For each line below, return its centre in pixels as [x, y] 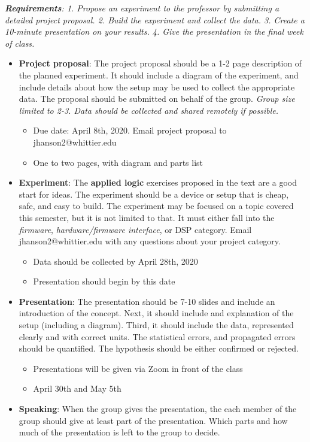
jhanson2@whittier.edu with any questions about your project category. [150, 241]
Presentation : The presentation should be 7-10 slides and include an [147, 301]
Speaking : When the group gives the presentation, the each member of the [158, 409]
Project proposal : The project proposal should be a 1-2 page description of [160, 63]
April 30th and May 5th [77, 388]
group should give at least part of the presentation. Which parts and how [153, 420]
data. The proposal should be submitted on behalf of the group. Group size [157, 99]
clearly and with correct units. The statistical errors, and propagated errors [157, 336]
